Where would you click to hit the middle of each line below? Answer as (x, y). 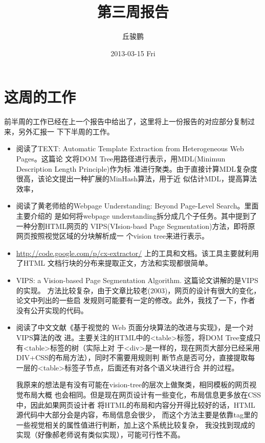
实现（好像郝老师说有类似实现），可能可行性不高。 (100, 435)
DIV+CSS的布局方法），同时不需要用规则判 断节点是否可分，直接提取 (132, 357)
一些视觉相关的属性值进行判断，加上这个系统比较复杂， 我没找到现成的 (136, 424)
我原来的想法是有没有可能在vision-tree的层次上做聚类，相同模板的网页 (133, 384)
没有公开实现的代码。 (52, 310)
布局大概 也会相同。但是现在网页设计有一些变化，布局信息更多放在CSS (142, 394)
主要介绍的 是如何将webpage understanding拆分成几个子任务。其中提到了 (137, 216)
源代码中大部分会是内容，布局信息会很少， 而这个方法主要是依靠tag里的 (137, 415)
